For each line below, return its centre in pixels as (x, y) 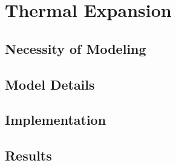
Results (28, 155)
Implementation (56, 120)
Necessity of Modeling (76, 48)
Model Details (50, 84)
